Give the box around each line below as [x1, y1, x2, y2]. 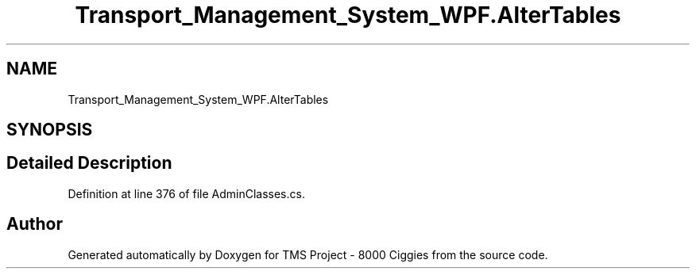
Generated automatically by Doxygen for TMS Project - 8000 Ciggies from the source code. [68, 247, 548, 262]
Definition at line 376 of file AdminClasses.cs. [68, 186, 305, 201]
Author [6, 214, 63, 235]
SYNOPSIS [6, 120, 93, 140]
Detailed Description [6, 153, 172, 174]
